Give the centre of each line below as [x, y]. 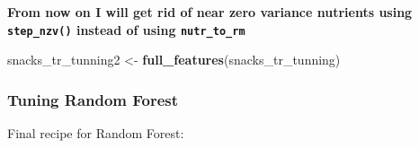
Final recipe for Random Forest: [96, 133]
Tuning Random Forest [93, 99]
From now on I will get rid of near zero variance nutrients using [210, 12]
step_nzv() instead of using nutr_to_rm [126, 29]
